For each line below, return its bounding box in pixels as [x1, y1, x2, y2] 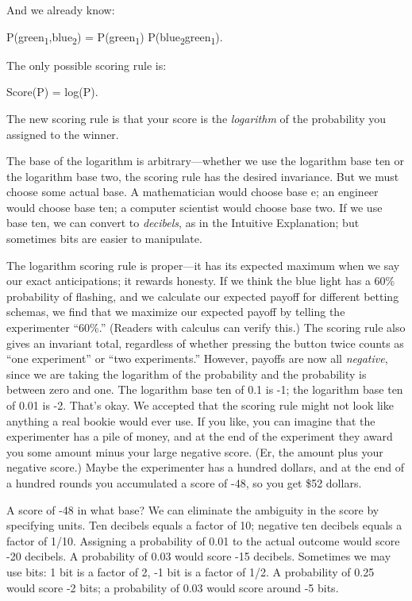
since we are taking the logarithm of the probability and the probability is [6, 365, 367, 382]
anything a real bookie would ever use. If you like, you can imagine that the [6, 412, 375, 429]
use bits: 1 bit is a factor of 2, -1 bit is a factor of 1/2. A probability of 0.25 [6, 563, 375, 580]
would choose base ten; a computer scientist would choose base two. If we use [6, 198, 383, 215]
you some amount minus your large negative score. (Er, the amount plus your [6, 443, 383, 460]
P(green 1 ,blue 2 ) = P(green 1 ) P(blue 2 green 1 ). [6, 28, 223, 47]
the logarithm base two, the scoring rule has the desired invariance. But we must [6, 168, 399, 184]
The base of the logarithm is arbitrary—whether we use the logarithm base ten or [6, 152, 405, 169]
